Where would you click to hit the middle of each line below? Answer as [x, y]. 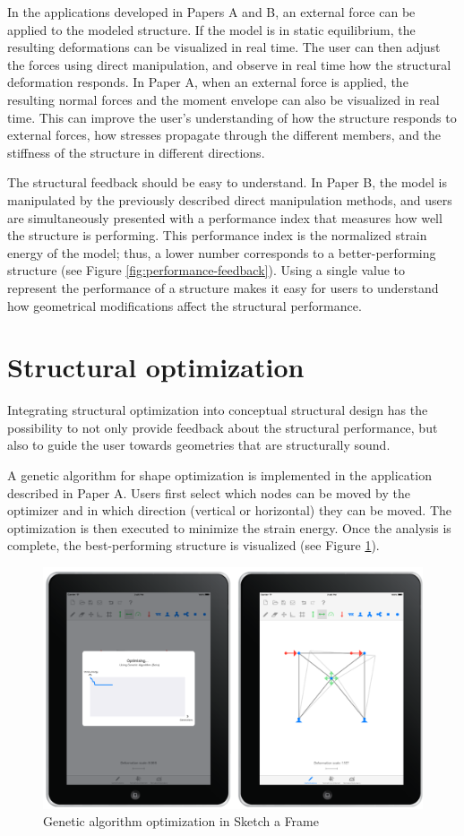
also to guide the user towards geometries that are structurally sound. [199, 445]
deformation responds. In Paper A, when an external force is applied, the [208, 82]
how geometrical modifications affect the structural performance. [185, 305]
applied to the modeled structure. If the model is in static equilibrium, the [211, 29]
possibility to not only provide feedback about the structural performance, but [223, 427]
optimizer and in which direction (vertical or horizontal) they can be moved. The [230, 510]
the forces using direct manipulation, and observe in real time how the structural [229, 64]
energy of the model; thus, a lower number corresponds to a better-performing [222, 252]
